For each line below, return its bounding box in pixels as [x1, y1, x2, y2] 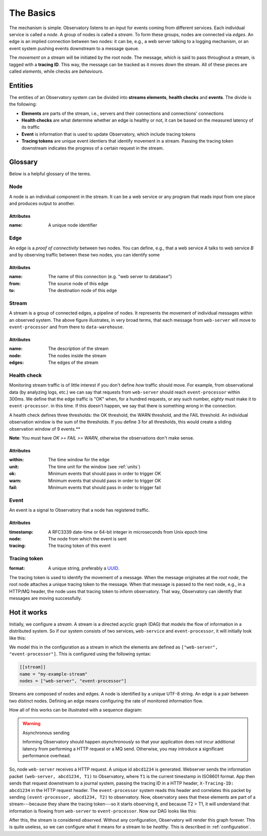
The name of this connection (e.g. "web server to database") [48, 274, 173, 280]
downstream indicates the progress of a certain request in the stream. [21, 145, 164, 151]
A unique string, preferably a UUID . [48, 565, 120, 571]
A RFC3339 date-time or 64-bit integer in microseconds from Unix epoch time [48, 529, 208, 535]
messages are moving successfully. [9, 595, 82, 601]
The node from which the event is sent [48, 536, 127, 541]
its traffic [21, 124, 40, 130]
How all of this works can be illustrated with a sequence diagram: [9, 707, 142, 713]
